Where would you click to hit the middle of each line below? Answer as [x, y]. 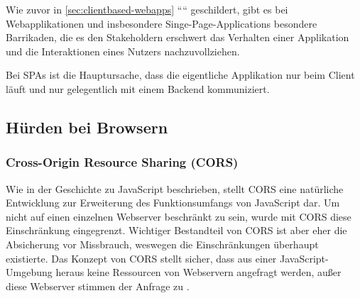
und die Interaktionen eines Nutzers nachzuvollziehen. [123, 51]
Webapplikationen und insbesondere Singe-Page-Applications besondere [162, 23]
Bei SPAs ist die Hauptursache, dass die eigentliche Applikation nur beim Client [180, 75]
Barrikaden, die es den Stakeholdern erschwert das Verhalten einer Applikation [178, 37]
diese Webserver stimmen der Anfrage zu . [98, 286]
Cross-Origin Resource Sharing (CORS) [122, 162]
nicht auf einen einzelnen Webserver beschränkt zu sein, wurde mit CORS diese [179, 216]
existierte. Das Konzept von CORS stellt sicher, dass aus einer [141, 258]
